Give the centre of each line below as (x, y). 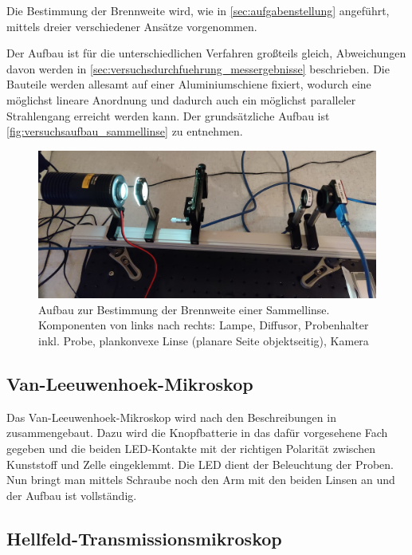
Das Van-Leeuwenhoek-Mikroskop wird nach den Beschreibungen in (171, 417)
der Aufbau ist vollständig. (72, 495)
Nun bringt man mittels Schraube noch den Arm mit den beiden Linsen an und (201, 480)
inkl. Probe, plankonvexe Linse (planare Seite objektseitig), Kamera (204, 341)
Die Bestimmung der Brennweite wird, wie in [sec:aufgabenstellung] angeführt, (198, 10)
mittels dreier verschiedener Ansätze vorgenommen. (132, 26)
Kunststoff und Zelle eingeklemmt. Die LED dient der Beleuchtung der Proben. (200, 464)
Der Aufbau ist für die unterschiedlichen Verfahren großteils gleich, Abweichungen (206, 53)
